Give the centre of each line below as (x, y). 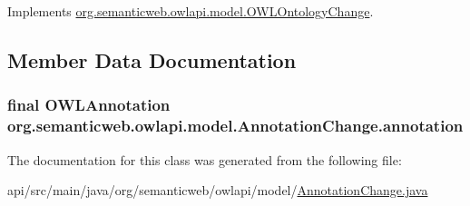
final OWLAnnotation (89, 105)
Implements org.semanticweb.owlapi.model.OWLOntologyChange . (191, 11)
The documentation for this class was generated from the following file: (205, 159)
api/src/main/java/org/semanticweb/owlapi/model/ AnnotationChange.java (218, 190)
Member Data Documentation (152, 59)
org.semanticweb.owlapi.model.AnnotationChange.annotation (235, 126)
